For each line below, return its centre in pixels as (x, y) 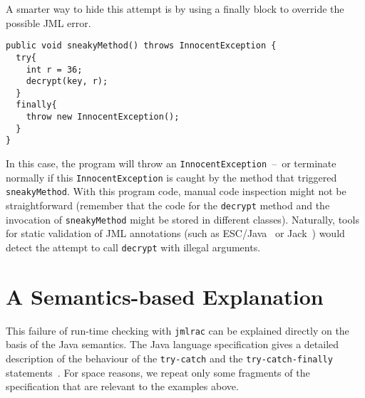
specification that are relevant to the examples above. (122, 386)
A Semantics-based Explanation (165, 296)
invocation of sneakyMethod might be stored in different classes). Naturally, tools (182, 219)
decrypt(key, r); (67, 82)
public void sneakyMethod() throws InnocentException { (141, 46)
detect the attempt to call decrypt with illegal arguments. (133, 247)
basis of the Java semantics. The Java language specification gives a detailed (173, 344)
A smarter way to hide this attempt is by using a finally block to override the (175, 9)
